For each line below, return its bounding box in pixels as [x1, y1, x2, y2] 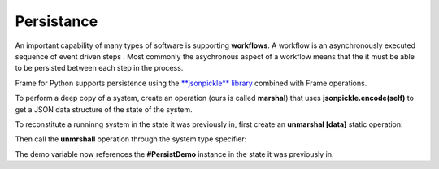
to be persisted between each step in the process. [15, 63, 184, 73]
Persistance [15, 12, 98, 30]
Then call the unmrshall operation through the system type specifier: [15, 134, 247, 144]
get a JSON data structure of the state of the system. [15, 104, 193, 114]
